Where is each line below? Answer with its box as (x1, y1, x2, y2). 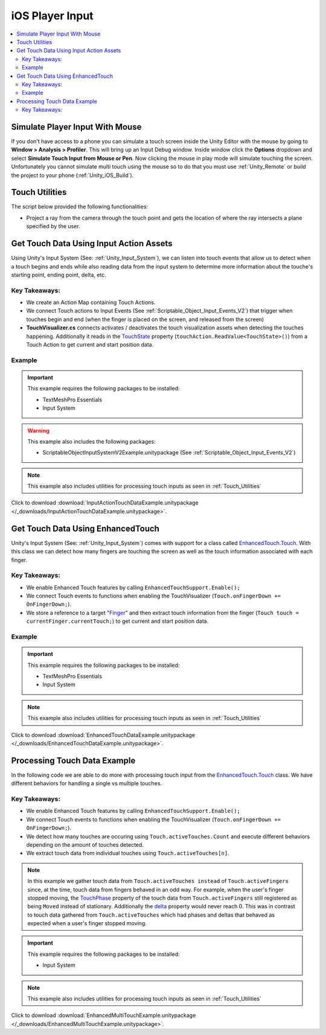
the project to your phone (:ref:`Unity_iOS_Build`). (11, 171, 134, 179)
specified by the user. (26, 223, 81, 230)
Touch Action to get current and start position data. (26, 341, 154, 348)
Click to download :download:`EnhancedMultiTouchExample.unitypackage (11, 1011, 196, 1019)
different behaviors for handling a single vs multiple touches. (11, 780, 162, 787)
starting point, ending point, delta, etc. (11, 271, 107, 278)
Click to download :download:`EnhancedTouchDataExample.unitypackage (11, 731, 196, 739)
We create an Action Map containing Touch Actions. (26, 299, 156, 306)
